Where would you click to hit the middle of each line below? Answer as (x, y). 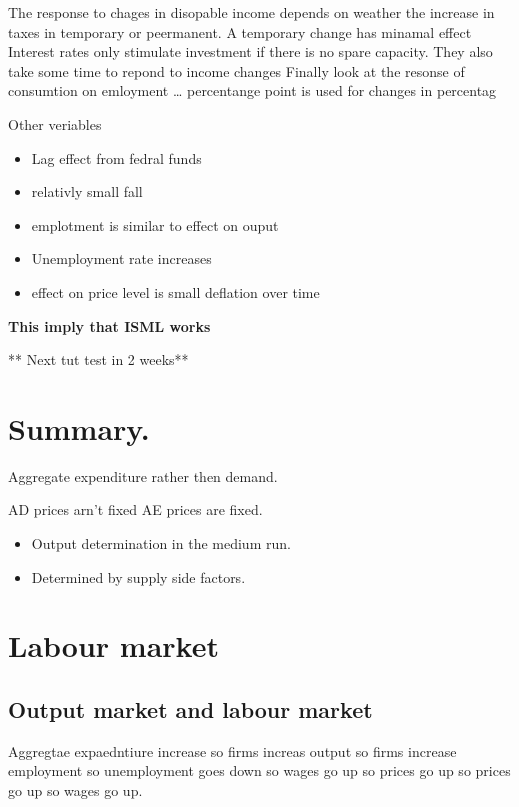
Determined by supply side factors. (138, 576)
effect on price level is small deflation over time (175, 291)
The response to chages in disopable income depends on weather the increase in (251, 12)
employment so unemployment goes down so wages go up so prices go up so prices (259, 770)
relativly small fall (87, 191)
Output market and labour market (190, 708)
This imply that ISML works (109, 325)
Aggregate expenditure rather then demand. (143, 475)
